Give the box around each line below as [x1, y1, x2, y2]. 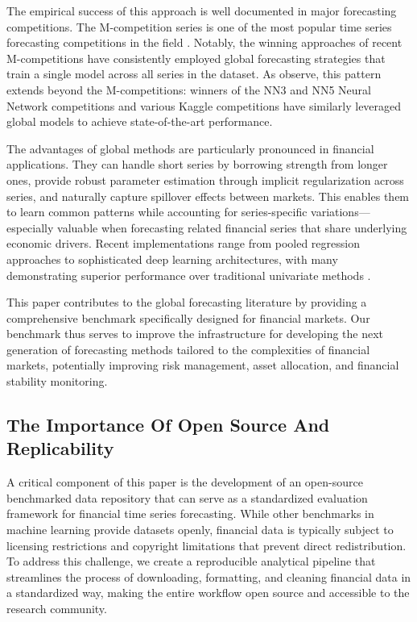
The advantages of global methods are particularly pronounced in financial [6, 140, 374, 157]
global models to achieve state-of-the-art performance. [6, 113, 273, 130]
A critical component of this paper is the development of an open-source [6, 474, 363, 491]
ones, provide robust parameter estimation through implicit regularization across [6, 171, 404, 188]
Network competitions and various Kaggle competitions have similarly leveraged [6, 97, 402, 114]
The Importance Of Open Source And [6, 412, 330, 437]
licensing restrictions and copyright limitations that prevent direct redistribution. [6, 536, 407, 553]
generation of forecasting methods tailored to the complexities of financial [6, 340, 370, 357]
